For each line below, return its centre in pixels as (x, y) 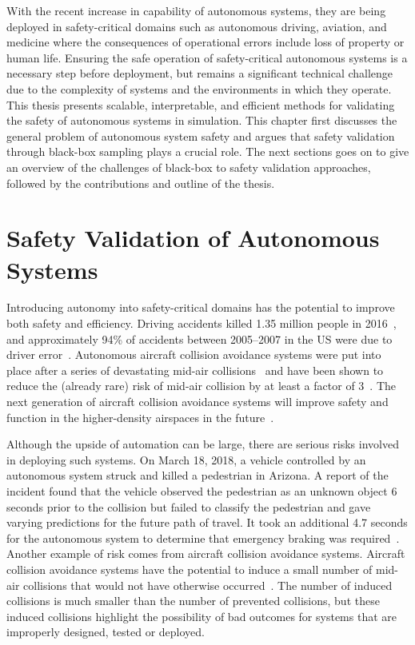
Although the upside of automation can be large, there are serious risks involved (203, 444)
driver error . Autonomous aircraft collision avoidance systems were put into (194, 354)
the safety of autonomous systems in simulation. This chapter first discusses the (202, 120)
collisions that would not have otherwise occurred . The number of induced (208, 585)
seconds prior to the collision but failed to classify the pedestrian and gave (189, 506)
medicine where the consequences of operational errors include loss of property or (206, 42)
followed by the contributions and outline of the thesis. (141, 183)
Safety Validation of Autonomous (193, 238)
